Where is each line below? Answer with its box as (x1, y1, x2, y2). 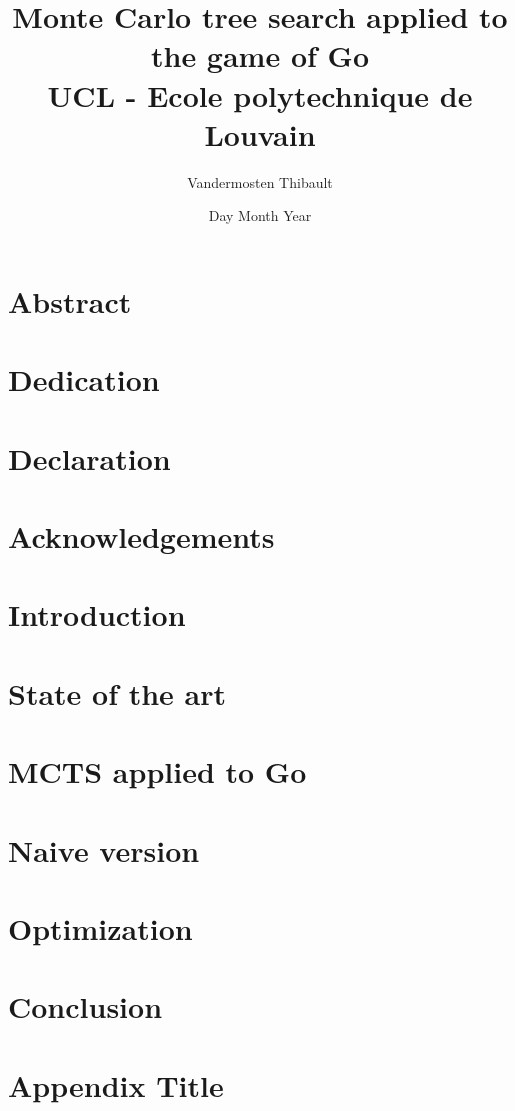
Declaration (8, 437, 171, 478)
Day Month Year (208, 205, 312, 226)
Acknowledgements (8, 516, 275, 556)
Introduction (8, 594, 186, 635)
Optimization (8, 907, 193, 948)
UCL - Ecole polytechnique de (47, 74, 473, 115)
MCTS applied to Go (8, 751, 307, 792)
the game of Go (150, 35, 369, 76)
